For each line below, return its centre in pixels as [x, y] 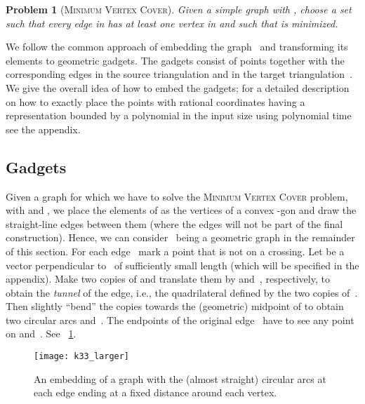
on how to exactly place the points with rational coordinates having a [155, 101]
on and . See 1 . [41, 334]
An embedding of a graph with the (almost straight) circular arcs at [180, 378]
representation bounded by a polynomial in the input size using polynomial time [179, 115]
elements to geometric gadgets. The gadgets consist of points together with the [175, 60]
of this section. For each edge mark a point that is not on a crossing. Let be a [175, 251]
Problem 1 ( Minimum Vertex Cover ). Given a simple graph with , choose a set [179, 9]
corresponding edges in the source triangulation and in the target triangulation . [179, 74]
